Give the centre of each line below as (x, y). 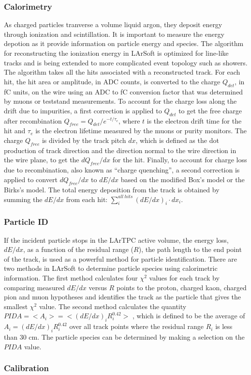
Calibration (26, 368)
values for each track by (184, 278)
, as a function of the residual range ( (78, 249)
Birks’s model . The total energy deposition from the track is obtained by (112, 189)
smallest (16, 306)
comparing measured (35, 287)
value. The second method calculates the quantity (113, 306)
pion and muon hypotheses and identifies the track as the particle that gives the (123, 297)
